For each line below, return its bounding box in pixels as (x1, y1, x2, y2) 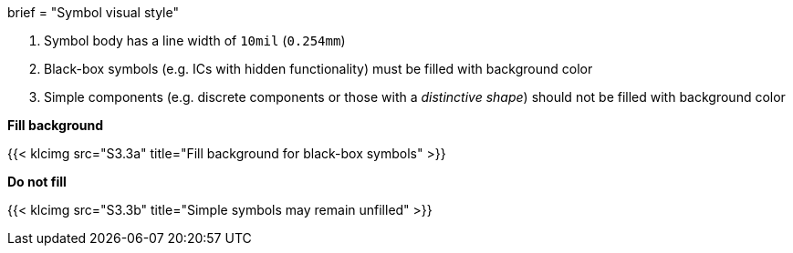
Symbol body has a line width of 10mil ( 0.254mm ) (44, 33, 346, 48)
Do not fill (7, 174, 67, 189)
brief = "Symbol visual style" (7, 5, 179, 20)
